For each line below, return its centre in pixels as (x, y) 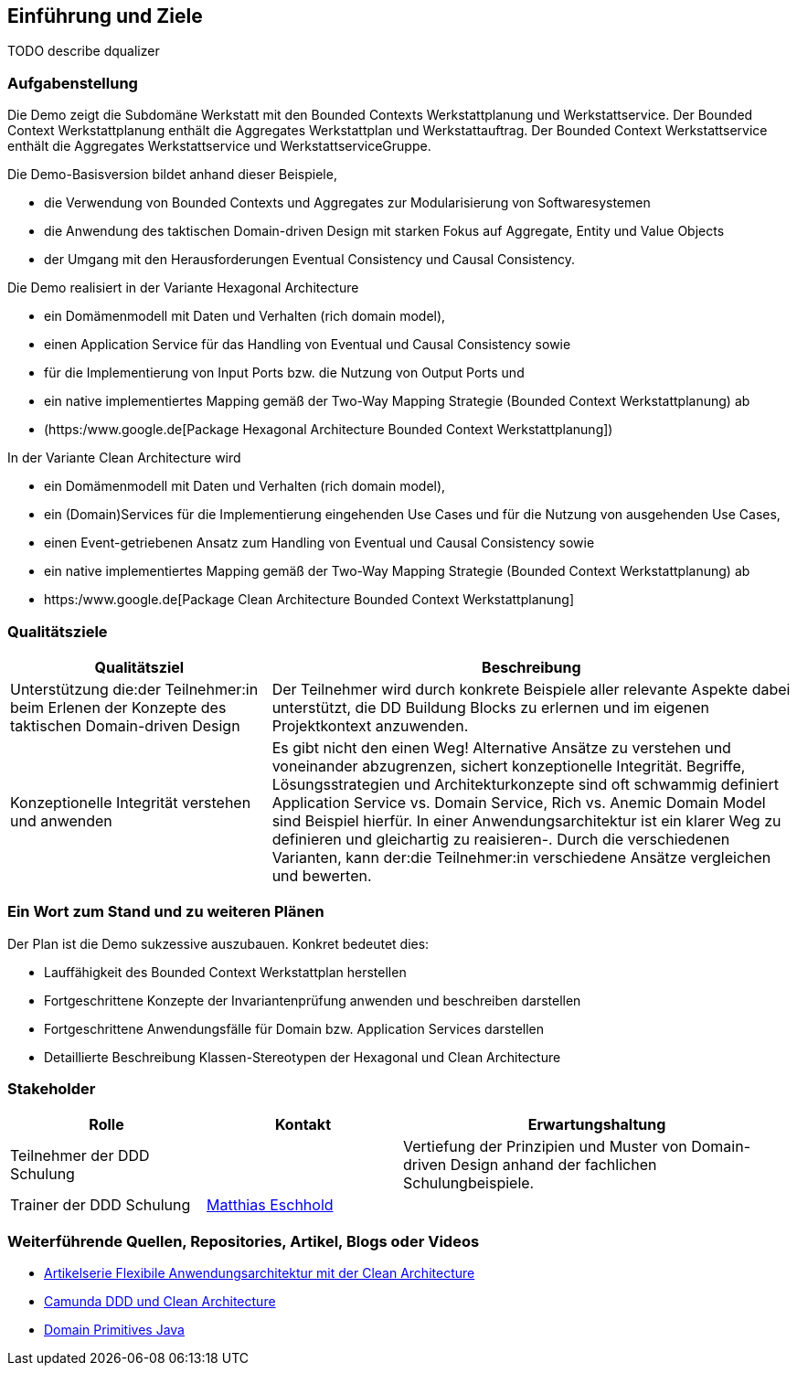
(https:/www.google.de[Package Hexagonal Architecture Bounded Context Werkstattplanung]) (329, 430)
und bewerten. (322, 875)
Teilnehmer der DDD (80, 1156)
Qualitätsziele (58, 631)
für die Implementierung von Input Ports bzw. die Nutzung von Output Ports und (284, 373)
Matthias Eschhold (270, 1205)
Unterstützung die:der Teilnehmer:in (134, 689)
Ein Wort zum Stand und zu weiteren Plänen (166, 912)
